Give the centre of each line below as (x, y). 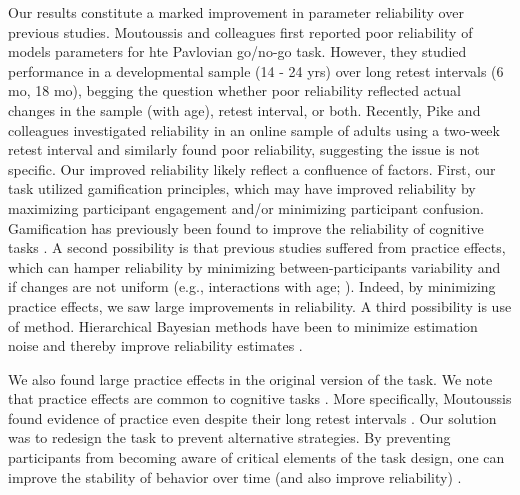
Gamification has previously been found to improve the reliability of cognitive (246, 227)
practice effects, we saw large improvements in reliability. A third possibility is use (260, 305)
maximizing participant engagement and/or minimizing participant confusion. (246, 207)
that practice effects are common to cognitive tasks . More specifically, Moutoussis (260, 398)
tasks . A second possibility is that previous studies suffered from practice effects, (257, 247)
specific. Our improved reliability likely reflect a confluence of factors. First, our (252, 168)
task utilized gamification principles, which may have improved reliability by (242, 188)
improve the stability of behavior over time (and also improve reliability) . (235, 476)
